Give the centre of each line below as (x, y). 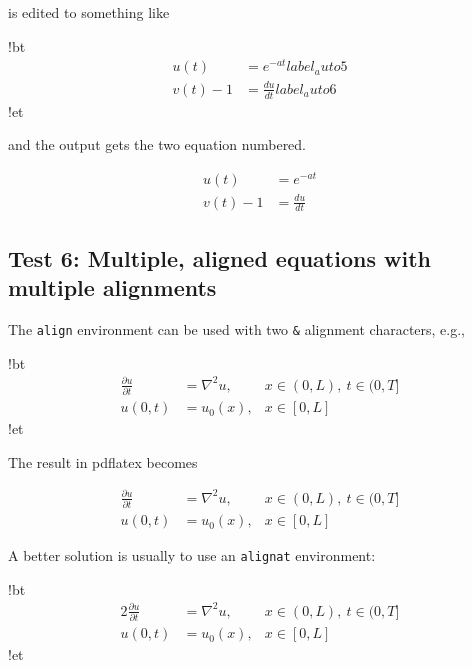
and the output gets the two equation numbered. (157, 144)
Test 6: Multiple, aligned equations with (219, 257)
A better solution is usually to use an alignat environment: (192, 555)
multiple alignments (112, 287)
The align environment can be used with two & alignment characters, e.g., (237, 328)
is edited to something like (89, 12)
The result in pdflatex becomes (103, 461)
